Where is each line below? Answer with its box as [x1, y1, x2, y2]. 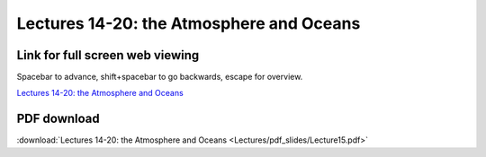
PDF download [16, 111, 101, 126]
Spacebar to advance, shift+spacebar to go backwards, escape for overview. [16, 72, 303, 83]
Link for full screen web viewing [16, 48, 200, 63]
